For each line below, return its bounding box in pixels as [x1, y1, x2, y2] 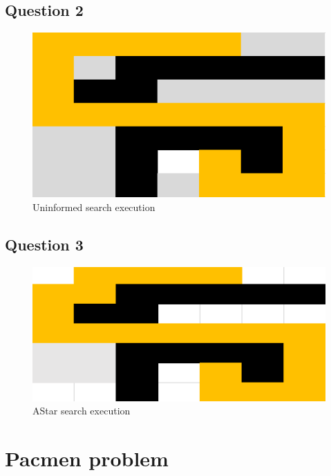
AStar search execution [32, 403, 131, 418]
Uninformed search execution [32, 199, 155, 214]
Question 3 [5, 233, 84, 255]
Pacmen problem [5, 444, 169, 473]
